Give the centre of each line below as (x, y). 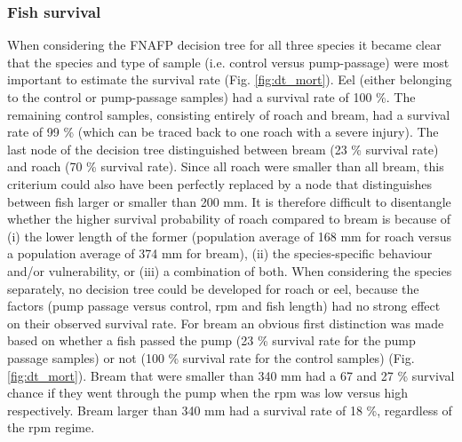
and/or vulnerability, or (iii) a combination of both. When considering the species (230, 270)
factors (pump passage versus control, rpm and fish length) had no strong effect (224, 306)
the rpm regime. (51, 427)
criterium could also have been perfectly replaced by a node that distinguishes (220, 183)
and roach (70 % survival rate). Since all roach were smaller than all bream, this (226, 166)
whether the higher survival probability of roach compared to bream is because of (229, 219)
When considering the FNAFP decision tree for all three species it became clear (224, 45)
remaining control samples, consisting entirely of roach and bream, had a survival (229, 114)
